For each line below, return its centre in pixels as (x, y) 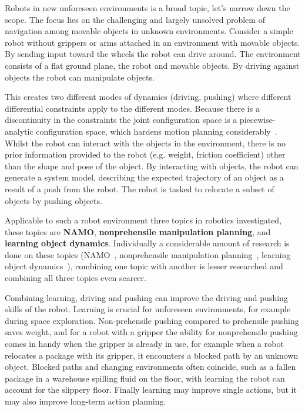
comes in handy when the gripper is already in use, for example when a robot (144, 344)
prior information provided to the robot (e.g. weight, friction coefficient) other (145, 154)
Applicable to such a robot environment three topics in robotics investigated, (143, 220)
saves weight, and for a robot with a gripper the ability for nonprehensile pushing (151, 332)
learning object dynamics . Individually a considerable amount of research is (147, 243)
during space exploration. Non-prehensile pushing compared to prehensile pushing (152, 320)
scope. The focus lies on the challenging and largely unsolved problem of (135, 19)
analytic (19, 131)
